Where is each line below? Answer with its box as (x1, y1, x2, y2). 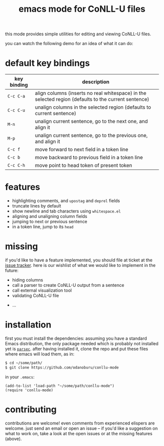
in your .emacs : (5, 374, 35, 380)
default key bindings (5, 58, 90, 69)
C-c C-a (7, 94, 25, 99)
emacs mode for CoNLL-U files (19, 3, 145, 15)
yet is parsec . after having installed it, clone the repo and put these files (5, 346, 148, 352)
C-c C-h (7, 163, 25, 168)
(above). (5, 436, 22, 442)
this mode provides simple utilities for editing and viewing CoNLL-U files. (5, 31, 151, 37)
